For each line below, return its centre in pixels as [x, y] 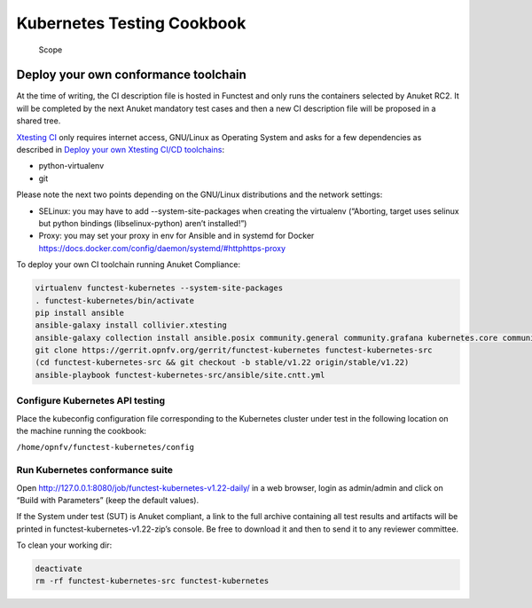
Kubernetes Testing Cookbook [131, 23]
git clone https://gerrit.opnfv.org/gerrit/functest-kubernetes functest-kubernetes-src [234, 350]
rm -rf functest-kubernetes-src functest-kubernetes [152, 581]
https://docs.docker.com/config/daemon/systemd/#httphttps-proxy [162, 248]
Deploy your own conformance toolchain [132, 75]
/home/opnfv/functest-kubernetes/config [106, 447]
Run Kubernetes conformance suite [94, 470]
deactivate [59, 569]
